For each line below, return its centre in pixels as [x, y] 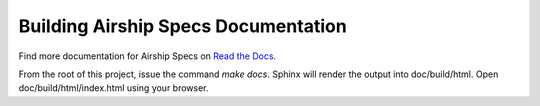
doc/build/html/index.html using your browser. [113, 88]
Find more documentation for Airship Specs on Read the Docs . [147, 56]
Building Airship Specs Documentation [182, 26]
